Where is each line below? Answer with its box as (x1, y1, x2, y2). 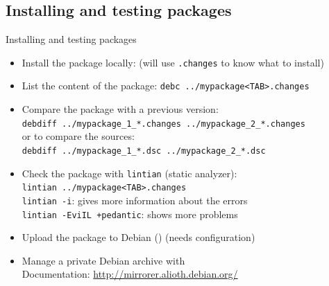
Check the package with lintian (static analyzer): (22, 166, 237, 180)
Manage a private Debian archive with (22, 253, 185, 267)
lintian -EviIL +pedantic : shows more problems (22, 206, 238, 221)
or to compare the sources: (22, 129, 135, 143)
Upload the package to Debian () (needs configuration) (22, 230, 255, 244)
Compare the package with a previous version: (22, 102, 219, 116)
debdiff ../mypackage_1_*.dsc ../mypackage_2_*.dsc (22, 145, 266, 156)
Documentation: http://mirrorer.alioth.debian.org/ (22, 267, 238, 281)
